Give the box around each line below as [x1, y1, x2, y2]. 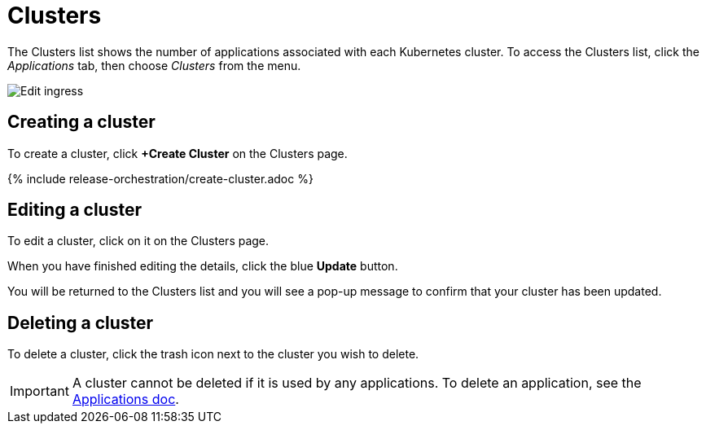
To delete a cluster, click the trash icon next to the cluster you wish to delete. [7, 347, 419, 362]
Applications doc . [72, 391, 179, 408]
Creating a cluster [7, 112, 156, 133]
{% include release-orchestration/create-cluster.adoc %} [7, 171, 314, 186]
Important [10, 383, 69, 400]
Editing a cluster [7, 200, 142, 221]
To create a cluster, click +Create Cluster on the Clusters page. [7, 146, 348, 160]
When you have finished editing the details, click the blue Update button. [7, 259, 398, 274]
